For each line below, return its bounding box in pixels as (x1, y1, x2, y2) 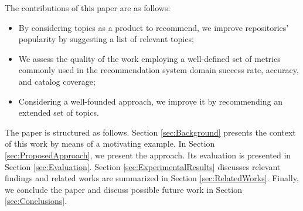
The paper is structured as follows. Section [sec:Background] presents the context (5, 126, 296, 138)
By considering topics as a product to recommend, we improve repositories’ (18, 21, 289, 33)
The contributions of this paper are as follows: (5, 2, 171, 13)
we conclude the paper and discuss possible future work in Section (5, 183, 242, 195)
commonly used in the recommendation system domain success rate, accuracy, (18, 64, 299, 76)
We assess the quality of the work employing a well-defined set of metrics (18, 52, 281, 64)
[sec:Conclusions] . (5, 195, 67, 207)
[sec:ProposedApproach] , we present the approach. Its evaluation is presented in (5, 148, 291, 161)
